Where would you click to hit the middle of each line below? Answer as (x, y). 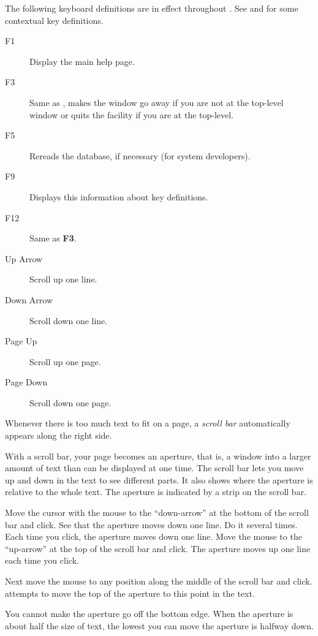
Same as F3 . (53, 238)
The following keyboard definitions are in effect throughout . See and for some (152, 8)
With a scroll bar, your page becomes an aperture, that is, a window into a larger (158, 456)
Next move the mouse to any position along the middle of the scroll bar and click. (159, 581)
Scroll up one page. (65, 361)
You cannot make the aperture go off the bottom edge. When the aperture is (149, 614)
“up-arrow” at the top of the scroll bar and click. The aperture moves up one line (158, 548)
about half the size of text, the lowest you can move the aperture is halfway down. (159, 625)
